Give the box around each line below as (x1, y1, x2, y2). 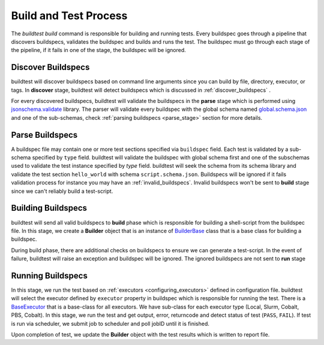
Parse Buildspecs (11, 129, 78, 140)
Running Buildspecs (11, 270, 88, 281)
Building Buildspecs (11, 203, 87, 213)
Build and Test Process (11, 9, 128, 22)
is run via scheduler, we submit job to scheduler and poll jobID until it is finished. (11, 320, 209, 327)
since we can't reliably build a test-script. (11, 187, 113, 195)
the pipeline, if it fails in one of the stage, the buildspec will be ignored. (11, 47, 186, 54)
